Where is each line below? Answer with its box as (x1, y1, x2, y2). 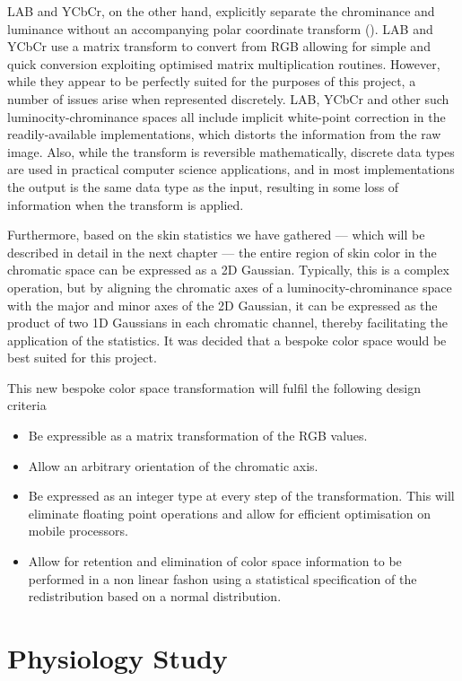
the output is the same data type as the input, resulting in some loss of (7, 177, 399, 196)
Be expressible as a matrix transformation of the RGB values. (28, 426, 368, 445)
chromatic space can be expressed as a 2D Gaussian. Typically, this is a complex (7, 260, 449, 279)
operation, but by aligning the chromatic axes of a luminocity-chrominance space (7, 277, 452, 296)
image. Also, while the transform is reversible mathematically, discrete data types (7, 142, 455, 161)
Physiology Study (7, 640, 228, 676)
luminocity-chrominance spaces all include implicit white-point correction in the (7, 107, 446, 126)
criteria (7, 396, 47, 415)
